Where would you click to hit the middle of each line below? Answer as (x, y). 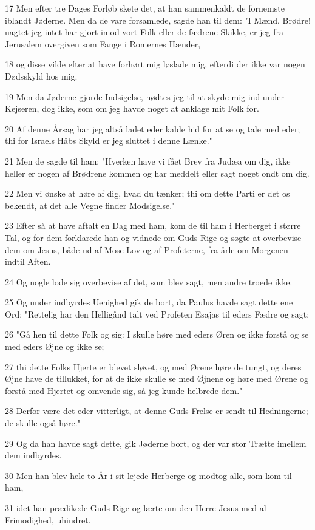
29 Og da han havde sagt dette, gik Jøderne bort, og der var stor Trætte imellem (156, 443)
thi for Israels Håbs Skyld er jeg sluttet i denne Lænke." (109, 141)
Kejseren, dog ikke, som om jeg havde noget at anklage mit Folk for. (132, 108)
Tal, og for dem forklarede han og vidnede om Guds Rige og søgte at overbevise (153, 237)
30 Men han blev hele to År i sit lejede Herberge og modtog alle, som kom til (148, 475)
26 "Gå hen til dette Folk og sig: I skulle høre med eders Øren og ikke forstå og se (157, 334)
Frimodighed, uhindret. (48, 519)
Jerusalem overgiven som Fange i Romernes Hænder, (103, 43)
